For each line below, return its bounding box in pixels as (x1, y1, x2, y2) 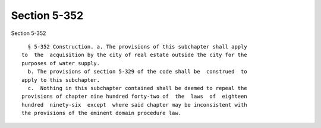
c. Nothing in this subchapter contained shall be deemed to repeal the (27, 85, 247, 91)
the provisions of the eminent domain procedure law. (21, 110, 181, 117)
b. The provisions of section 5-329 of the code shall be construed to (27, 68, 247, 75)
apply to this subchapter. (21, 76, 100, 83)
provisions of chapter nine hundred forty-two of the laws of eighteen (21, 93, 247, 100)
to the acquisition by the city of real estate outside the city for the (21, 52, 247, 59)
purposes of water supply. (21, 60, 100, 66)
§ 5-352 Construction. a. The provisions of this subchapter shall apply (27, 43, 247, 50)
